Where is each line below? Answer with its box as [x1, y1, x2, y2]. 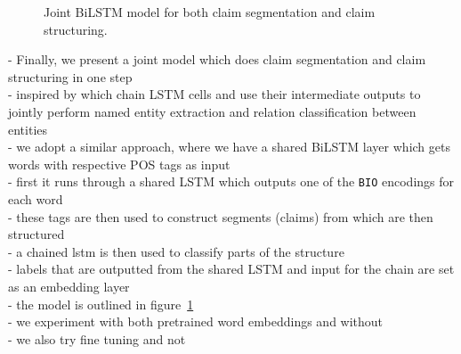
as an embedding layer [8, 276, 130, 295]
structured [8, 225, 65, 243]
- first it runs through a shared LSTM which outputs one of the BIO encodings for [8, 172, 455, 191]
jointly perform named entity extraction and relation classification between [8, 102, 417, 120]
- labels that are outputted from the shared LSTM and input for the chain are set [8, 259, 455, 278]
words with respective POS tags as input [8, 154, 230, 173]
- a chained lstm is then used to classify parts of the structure [8, 242, 344, 260]
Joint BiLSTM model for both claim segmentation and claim [44, 3, 376, 21]
